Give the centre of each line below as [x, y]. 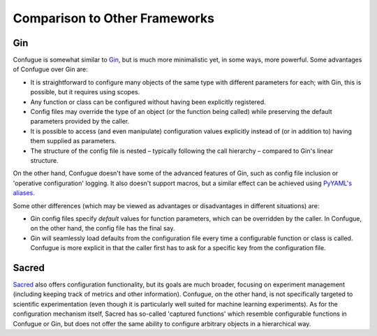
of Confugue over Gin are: [51, 69]
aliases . [24, 193]
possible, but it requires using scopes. [85, 92]
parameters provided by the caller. [80, 122]
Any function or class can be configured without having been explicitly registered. [148, 102]
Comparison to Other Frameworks [113, 18]
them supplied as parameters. [73, 141]
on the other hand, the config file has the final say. [103, 228]
